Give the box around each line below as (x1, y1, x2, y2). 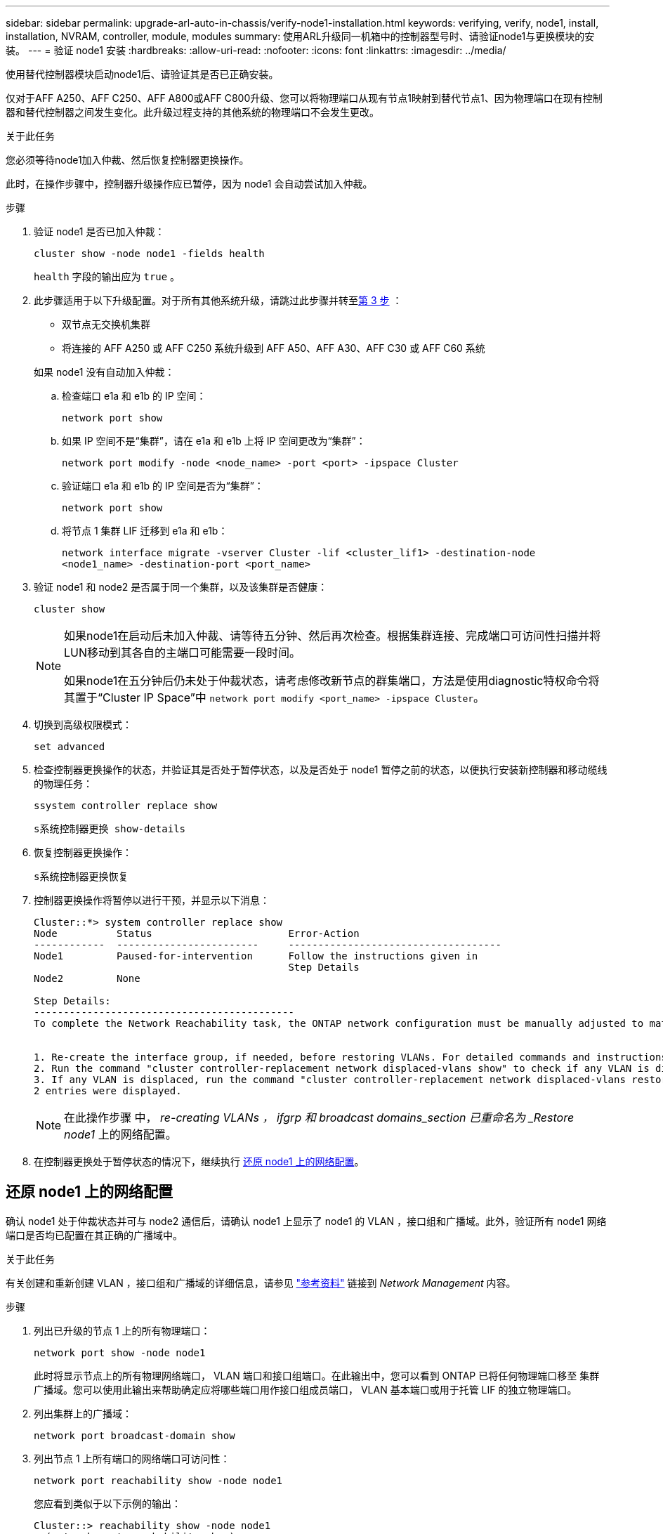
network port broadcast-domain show (34, 1429, 235, 1441)
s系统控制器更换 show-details (34, 823, 186, 834)
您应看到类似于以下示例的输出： (34, 1497, 181, 1509)
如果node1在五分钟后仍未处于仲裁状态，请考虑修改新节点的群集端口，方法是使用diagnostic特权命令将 (64, 674, 600, 688)
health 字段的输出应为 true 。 (34, 270, 180, 282)
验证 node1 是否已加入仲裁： (34, 225, 165, 237)
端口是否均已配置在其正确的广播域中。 (6, 1228, 183, 1241)
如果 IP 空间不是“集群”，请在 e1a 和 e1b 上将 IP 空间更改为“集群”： (62, 435, 366, 447)
